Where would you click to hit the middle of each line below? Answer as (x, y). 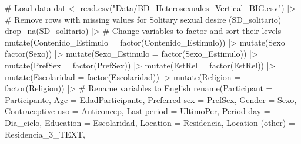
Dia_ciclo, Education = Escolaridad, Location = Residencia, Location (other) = (150, 122)
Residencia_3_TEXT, (45, 134)
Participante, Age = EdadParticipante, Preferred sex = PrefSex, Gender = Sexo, (151, 99)
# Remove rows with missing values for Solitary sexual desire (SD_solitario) (143, 19)
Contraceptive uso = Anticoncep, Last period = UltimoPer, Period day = (138, 111)
